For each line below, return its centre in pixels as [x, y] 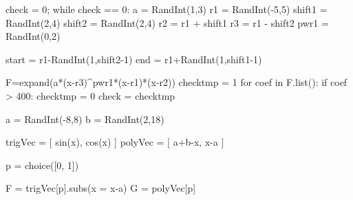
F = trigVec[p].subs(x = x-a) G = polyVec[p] [101, 188]
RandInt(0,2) [33, 36]
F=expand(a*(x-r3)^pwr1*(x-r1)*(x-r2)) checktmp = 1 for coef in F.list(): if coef [176, 82]
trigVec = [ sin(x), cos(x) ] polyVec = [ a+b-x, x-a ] [115, 142]
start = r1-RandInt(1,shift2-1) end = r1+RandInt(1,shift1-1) [134, 59]
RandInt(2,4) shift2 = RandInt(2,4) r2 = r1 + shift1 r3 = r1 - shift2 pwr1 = [167, 22]
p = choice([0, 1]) [42, 165]
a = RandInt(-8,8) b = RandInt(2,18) [85, 119]
